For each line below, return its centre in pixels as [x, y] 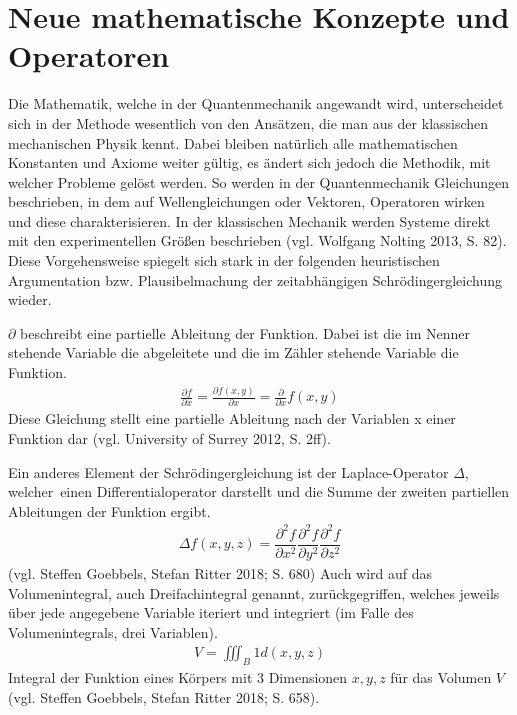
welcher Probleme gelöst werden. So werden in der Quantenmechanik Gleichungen [259, 181]
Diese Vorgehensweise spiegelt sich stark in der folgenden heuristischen [224, 260]
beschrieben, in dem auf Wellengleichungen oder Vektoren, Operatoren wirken [246, 201]
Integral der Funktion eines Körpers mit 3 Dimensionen [178, 677]
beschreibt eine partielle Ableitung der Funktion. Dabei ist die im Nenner [245, 332]
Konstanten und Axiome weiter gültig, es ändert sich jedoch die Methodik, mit [249, 162]
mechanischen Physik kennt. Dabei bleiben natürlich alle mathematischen [233, 142]
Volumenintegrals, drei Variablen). [113, 631]
